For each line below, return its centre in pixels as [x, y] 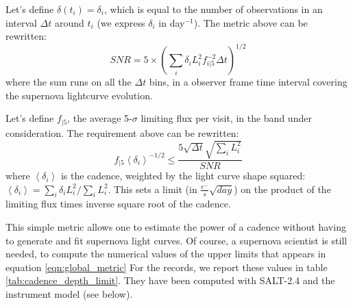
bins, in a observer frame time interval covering [248, 82]
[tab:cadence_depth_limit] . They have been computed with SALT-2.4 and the [170, 280]
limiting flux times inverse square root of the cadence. [118, 204]
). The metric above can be [251, 22]
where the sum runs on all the [69, 82]
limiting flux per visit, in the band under [226, 118]
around [70, 22]
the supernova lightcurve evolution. [79, 95]
